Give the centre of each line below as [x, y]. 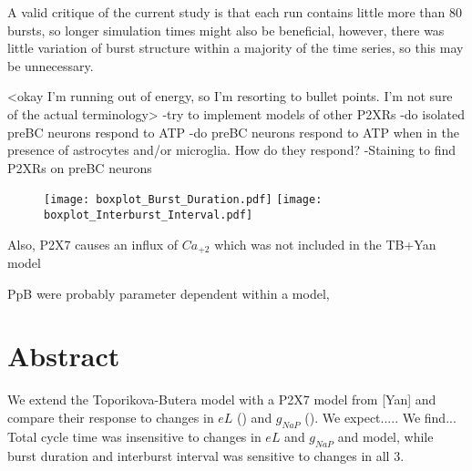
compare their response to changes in [111, 418]
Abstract [64, 356]
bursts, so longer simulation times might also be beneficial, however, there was [226, 30]
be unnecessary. [51, 65]
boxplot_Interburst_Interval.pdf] [149, 215]
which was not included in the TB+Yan [325, 244]
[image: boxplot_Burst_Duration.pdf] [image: [183, 200]
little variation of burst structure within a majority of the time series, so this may [236, 48]
